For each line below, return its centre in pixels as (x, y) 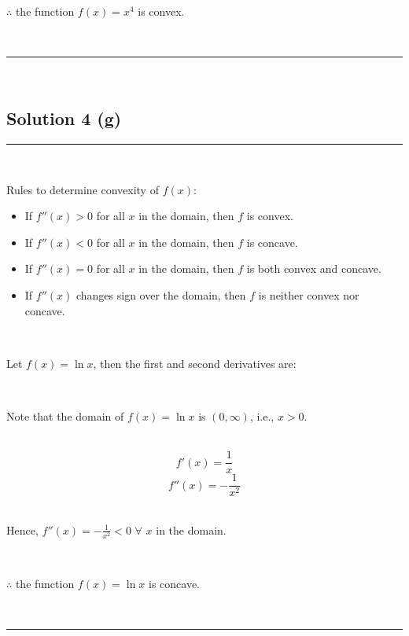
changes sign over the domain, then (161, 294)
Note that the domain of (65, 415)
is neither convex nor (309, 294)
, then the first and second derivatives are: (195, 363)
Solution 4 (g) (64, 118)
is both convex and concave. (314, 268)
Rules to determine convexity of (83, 189)
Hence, (22, 529)
